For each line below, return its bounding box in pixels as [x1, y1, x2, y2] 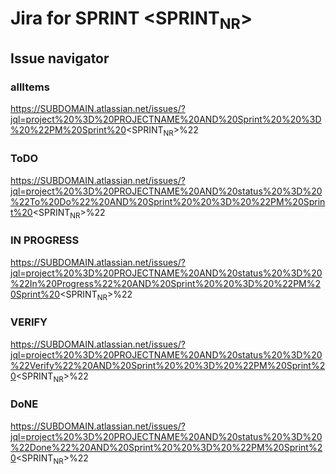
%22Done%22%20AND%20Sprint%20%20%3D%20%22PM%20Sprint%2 [10, 441, 323, 453]
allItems [10, 80, 50, 94]
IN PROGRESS [10, 233, 80, 247]
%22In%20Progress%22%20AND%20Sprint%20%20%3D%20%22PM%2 [10, 277, 322, 289]
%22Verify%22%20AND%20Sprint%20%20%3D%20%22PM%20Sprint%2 [10, 359, 326, 371]
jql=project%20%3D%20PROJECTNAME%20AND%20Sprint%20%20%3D [10, 113, 322, 126]
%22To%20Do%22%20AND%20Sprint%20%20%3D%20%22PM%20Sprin [10, 195, 326, 207]
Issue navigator [10, 50, 110, 67]
